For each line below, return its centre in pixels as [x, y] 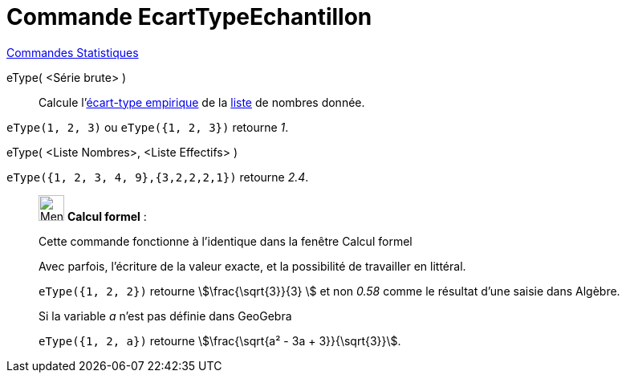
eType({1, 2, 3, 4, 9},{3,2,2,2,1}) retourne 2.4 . [158, 177]
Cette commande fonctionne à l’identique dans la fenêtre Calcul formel [226, 241]
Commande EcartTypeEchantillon [189, 17]
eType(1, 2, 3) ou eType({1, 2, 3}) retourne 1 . [148, 127]
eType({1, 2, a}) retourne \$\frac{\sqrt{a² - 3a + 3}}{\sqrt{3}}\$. [220, 340]
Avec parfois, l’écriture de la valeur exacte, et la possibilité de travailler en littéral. [252, 266]
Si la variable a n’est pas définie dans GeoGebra [165, 316]
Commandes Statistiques [73, 52]
